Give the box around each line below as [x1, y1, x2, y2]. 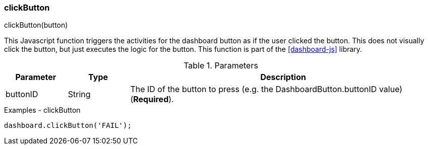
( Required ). [130, 94, 174, 105]
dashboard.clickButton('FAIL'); [4, 121, 132, 130]
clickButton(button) [4, 21, 68, 30]
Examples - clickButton [4, 106, 81, 115]
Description [260, 72, 306, 83]
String [68, 89, 91, 100]
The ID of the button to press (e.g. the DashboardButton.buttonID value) [130, 84, 403, 95]
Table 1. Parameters [184, 60, 258, 71]
